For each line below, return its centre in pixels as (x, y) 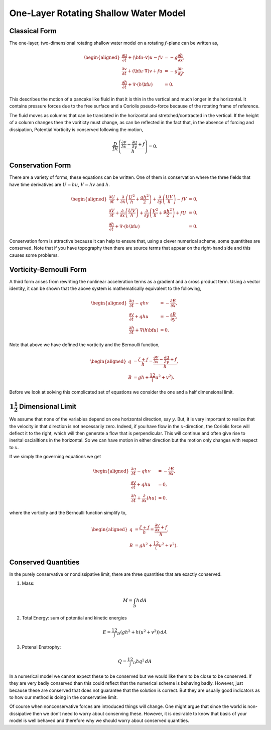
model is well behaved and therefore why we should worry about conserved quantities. (99, 720)
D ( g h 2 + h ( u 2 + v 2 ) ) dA (142, 633)
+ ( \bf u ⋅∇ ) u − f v (146, 57)
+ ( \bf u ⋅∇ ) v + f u (145, 71)
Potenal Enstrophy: (41, 647)
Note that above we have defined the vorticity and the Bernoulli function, (85, 345)
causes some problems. (34, 255)
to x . (14, 447)
